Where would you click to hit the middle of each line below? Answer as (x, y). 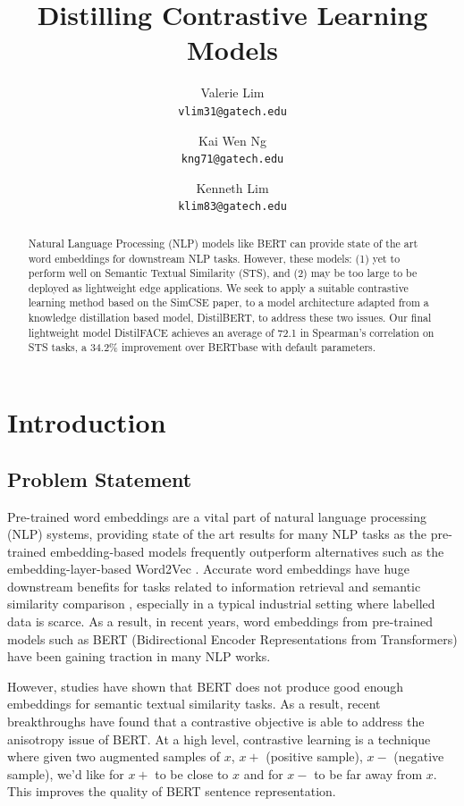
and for (263, 773)
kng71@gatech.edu (232, 160)
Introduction (87, 422)
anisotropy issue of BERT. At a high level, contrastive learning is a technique (219, 739)
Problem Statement (100, 479)
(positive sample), (314, 756)
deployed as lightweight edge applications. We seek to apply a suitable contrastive (218, 287)
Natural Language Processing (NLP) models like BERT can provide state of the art (223, 243)
